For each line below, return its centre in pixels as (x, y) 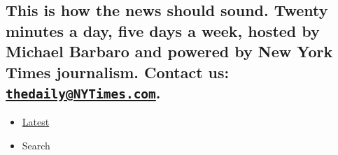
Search (36, 145)
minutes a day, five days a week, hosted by (163, 30)
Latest (36, 122)
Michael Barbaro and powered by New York (169, 51)
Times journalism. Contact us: (118, 72)
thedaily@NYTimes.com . (83, 92)
